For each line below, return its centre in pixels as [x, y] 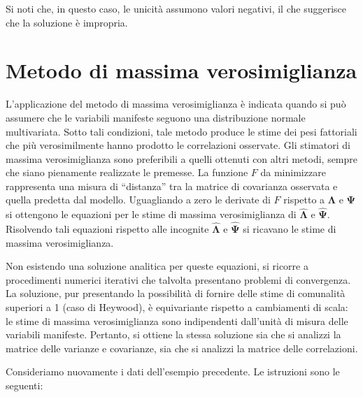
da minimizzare [293, 172]
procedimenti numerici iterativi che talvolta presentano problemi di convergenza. [178, 279]
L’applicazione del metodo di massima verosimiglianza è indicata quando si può [176, 104]
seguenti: [24, 385]
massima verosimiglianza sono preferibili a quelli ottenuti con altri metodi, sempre [182, 158]
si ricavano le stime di [290, 229]
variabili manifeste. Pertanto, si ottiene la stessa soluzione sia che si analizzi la [173, 334]
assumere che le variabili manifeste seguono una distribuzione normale [156, 117]
